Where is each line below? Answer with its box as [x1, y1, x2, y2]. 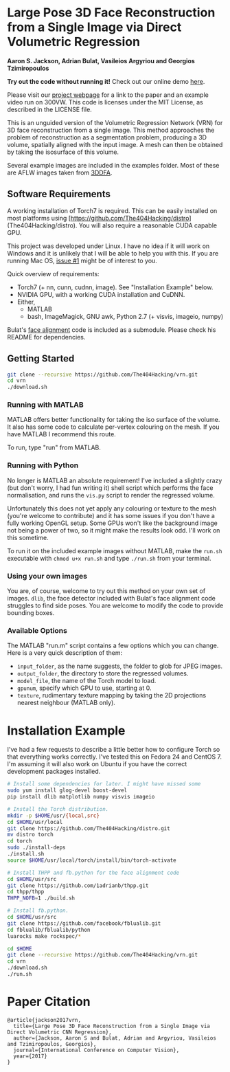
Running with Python [7, 460, 79, 470]
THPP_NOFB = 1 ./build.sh [7, 895, 76, 902]
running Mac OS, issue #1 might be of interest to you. [7, 256, 158, 265]
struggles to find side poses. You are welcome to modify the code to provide [7, 601, 224, 610]
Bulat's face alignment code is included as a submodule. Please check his [7, 325, 216, 334]
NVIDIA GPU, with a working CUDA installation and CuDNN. [16, 290, 185, 298]
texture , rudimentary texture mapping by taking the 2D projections [16, 691, 207, 700]
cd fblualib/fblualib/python [7, 926, 91, 933]
